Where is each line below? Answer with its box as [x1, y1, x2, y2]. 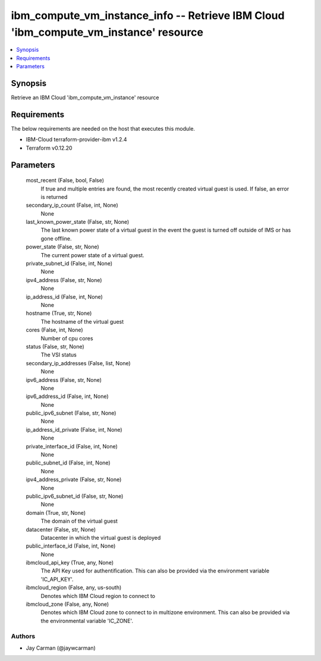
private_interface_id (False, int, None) [26, 442, 118, 450]
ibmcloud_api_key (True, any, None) [26, 559, 114, 567]
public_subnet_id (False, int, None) [26, 459, 111, 466]
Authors [11, 632, 36, 640]
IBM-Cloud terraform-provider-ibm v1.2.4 [26, 136, 127, 143]
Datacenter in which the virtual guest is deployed [40, 534, 161, 541]
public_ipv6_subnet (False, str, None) [26, 410, 117, 417]
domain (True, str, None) [26, 509, 86, 516]
